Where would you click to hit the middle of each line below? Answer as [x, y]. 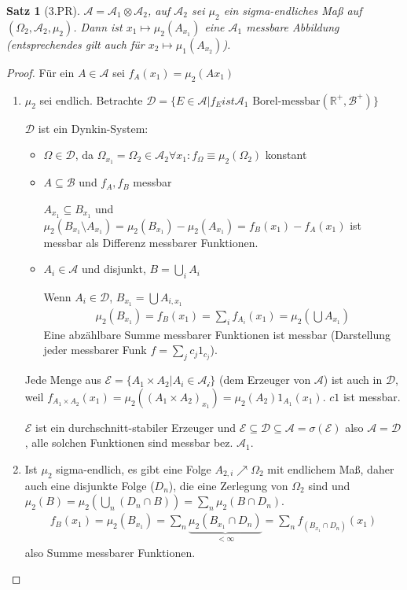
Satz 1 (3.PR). [43, 10]
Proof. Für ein [40, 72]
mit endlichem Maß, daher [331, 468]
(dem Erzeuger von [265, 380]
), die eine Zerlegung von [228, 485]
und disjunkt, [114, 269]
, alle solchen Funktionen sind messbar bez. [129, 442]
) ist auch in [353, 380]
